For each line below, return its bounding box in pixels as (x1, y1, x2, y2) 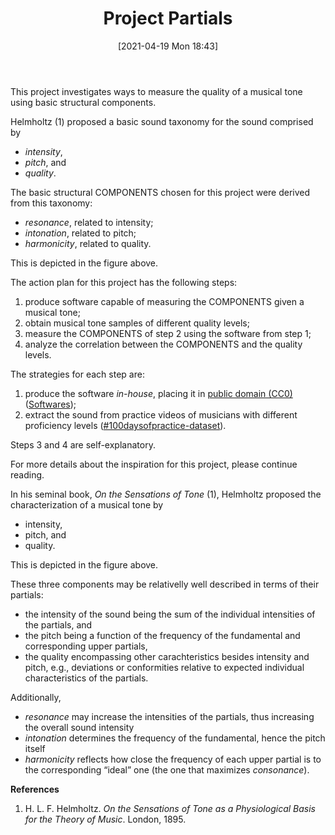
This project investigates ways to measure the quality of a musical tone (10, 85, 303, 97)
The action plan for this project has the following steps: (10, 276, 238, 288)
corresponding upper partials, (24, 640, 148, 652)
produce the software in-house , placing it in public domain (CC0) (24, 387, 293, 399)
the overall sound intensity (24, 721, 135, 733)
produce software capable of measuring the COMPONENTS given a (24, 295, 305, 307)
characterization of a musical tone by (10, 498, 164, 511)
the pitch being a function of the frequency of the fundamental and (24, 629, 301, 641)
